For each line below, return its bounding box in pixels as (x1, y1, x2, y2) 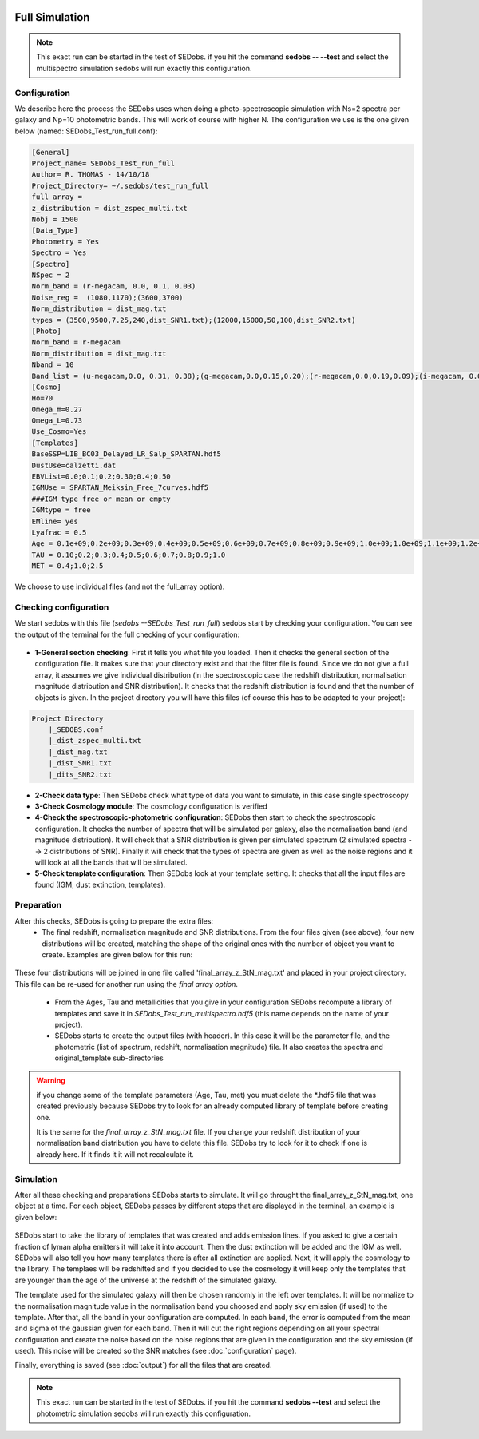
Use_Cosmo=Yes (31, 427, 87, 436)
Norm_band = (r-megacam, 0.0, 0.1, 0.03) (31, 282, 196, 291)
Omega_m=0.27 (31, 404, 83, 414)
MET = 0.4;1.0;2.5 (31, 562, 104, 570)
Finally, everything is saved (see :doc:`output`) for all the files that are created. (14, 1361, 272, 1370)
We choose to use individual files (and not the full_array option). (14, 582, 225, 591)
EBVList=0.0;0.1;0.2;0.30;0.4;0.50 (31, 472, 171, 481)
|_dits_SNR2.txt (48, 769, 112, 779)
